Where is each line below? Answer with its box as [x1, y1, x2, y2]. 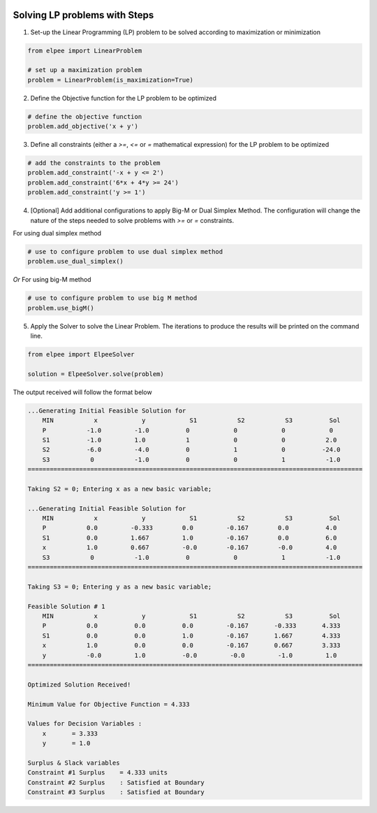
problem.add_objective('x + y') [27, 122, 139, 131]
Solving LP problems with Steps [13, 9, 154, 21]
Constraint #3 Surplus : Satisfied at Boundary [27, 789, 205, 796]
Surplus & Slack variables [27, 758, 120, 767]
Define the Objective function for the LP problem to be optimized [30, 94, 216, 102]
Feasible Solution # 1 [27, 602, 105, 610]
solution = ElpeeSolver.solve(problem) [27, 370, 164, 377]
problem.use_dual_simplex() [27, 257, 124, 266]
